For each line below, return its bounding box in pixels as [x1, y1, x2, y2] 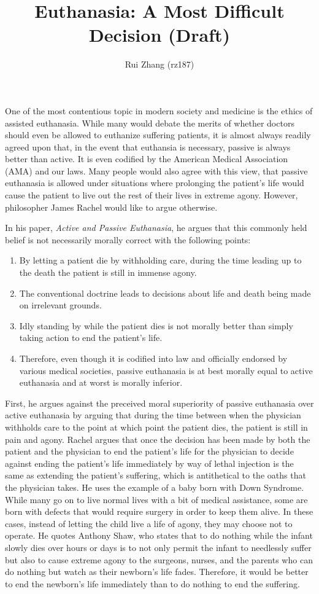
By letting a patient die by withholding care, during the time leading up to [19, 254, 302, 267]
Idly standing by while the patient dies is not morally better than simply [19, 319, 293, 332]
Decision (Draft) [88, 22, 231, 47]
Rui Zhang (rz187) [125, 58, 194, 71]
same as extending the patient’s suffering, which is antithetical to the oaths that [5, 469, 306, 482]
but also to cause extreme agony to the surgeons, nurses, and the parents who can [5, 553, 313, 566]
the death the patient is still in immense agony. [19, 266, 197, 279]
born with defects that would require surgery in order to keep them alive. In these [5, 505, 313, 518]
